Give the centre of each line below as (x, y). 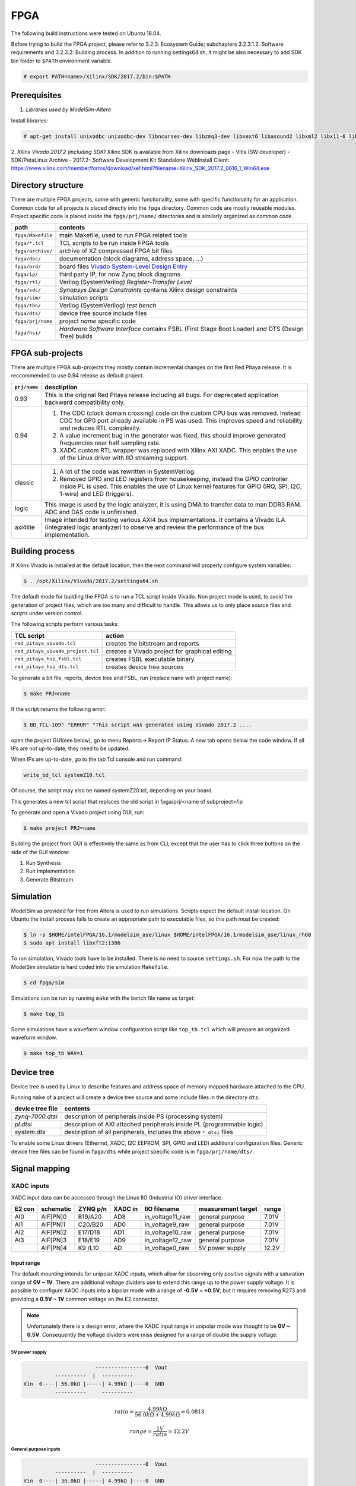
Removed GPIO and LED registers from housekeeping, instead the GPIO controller (174, 478)
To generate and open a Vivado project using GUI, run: (78, 813)
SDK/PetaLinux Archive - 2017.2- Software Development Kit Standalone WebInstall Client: (120, 160)
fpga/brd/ (28, 267)
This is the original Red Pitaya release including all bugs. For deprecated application (162, 395)
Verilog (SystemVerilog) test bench (108, 306)
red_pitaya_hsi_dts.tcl (47, 667)
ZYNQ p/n (92, 1209)
